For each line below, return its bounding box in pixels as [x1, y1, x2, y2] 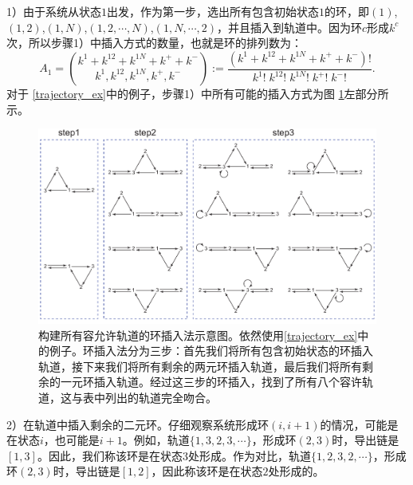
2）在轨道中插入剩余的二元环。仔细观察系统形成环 [6, 416, 269, 432]
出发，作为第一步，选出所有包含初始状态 [107, 3, 319, 19]
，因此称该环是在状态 [151, 463, 263, 479]
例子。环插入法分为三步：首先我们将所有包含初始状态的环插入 [49, 342, 373, 359]
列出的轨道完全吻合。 [104, 388, 217, 405]
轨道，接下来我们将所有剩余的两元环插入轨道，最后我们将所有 [38, 357, 362, 374]
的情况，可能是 [320, 416, 399, 432]
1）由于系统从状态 [6, 3, 101, 19]
